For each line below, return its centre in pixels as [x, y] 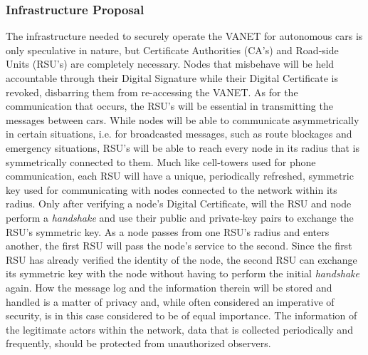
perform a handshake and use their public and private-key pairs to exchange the [180, 217]
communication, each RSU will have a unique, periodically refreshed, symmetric [180, 176]
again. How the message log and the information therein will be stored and [169, 287]
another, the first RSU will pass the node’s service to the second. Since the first [179, 246]
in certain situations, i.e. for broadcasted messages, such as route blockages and [179, 134]
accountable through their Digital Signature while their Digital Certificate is [172, 78]
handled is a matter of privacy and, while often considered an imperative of [170, 301]
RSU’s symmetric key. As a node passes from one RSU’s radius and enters [168, 231]
